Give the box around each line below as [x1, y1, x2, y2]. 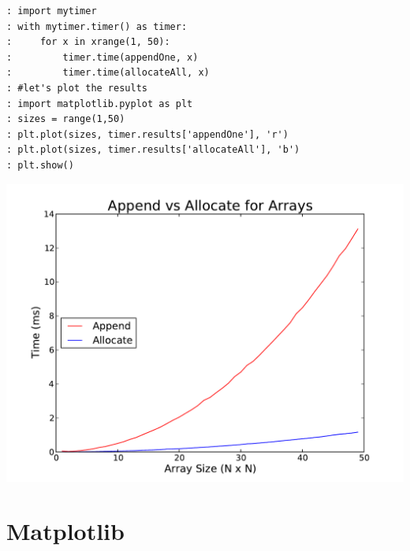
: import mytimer [6, 6, 97, 17]
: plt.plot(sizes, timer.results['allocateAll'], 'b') [6, 144, 300, 156]
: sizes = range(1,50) [6, 113, 125, 125]
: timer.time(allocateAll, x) [6, 67, 210, 79]
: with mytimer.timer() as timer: [6, 20, 188, 32]
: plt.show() [6, 159, 74, 171]
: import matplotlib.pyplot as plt [6, 98, 193, 109]
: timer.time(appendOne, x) [6, 51, 199, 63]
